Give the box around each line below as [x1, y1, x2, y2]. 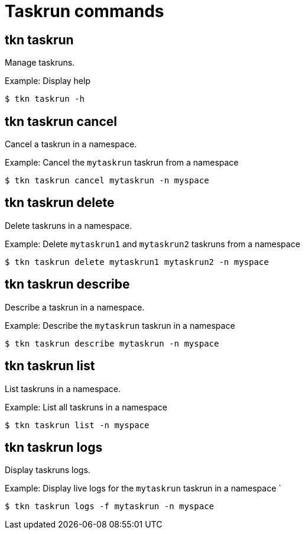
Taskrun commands [5, 1, 164, 21]
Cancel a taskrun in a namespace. [5, 139, 137, 150]
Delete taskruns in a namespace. [5, 220, 132, 231]
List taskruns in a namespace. [5, 383, 121, 394]
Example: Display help [5, 76, 90, 86]
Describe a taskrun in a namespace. [5, 302, 145, 312]
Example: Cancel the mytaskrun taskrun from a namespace [5, 157, 239, 168]
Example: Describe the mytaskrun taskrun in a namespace [5, 320, 235, 331]
